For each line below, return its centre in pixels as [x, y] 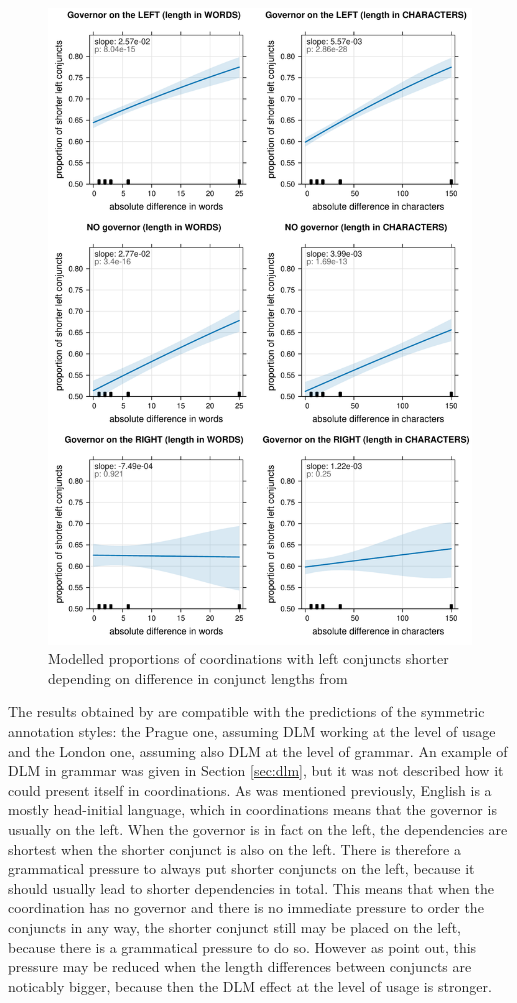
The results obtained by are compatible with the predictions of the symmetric [246, 711]
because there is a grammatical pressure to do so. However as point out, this [242, 946]
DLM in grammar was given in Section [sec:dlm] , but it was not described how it [256, 770]
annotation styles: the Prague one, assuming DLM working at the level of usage [252, 730]
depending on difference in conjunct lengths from [198, 677]
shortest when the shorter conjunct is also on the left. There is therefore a [234, 848]
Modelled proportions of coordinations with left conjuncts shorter [248, 658]
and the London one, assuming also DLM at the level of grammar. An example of [258, 750]
